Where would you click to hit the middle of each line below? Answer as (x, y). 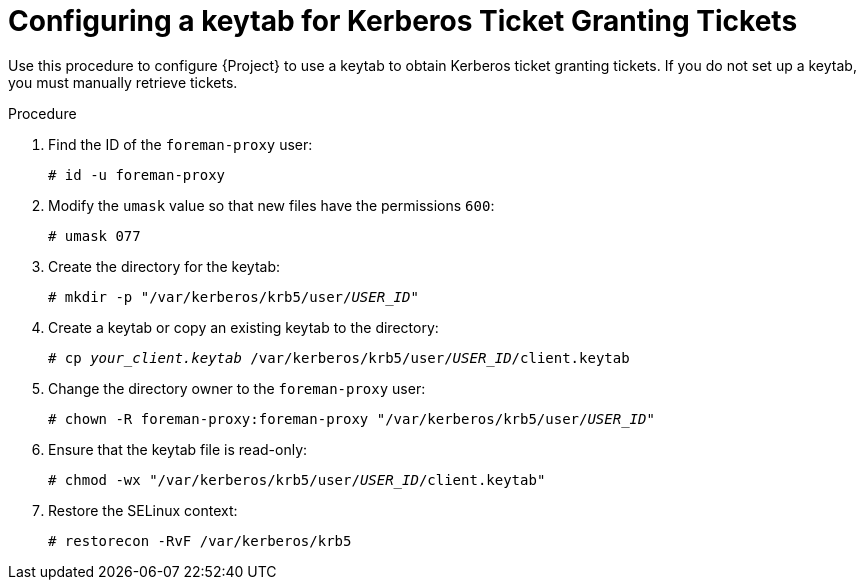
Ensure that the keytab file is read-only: (178, 449)
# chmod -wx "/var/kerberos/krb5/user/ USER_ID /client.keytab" (297, 479)
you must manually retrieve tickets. (123, 82)
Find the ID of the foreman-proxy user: (180, 144)
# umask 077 (94, 235)
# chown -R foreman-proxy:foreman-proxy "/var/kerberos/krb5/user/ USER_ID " (351, 418)
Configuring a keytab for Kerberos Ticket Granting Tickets (403, 21)
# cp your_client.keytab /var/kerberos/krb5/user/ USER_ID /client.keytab (339, 357)
